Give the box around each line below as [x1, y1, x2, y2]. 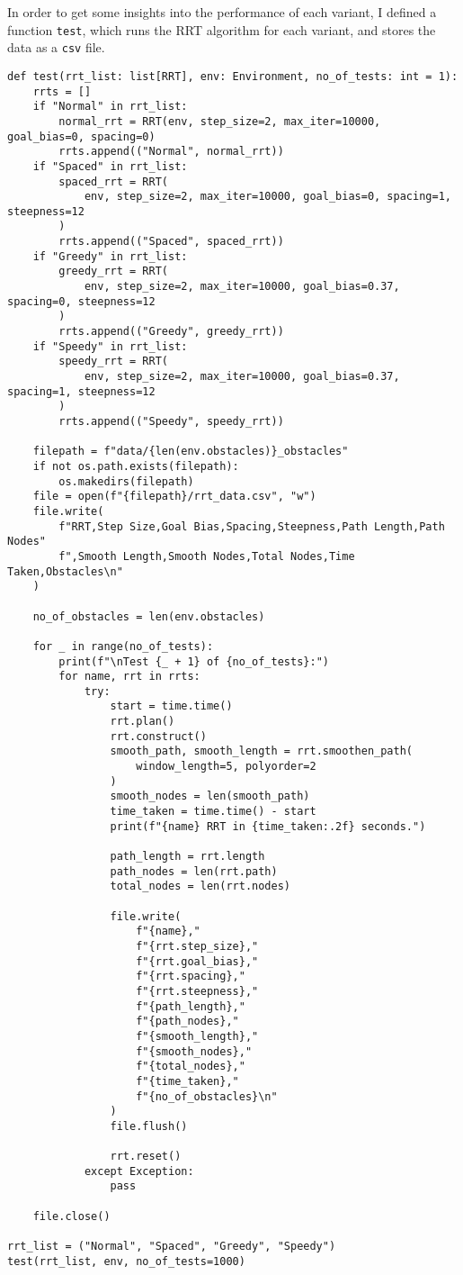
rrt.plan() [110, 715, 175, 728]
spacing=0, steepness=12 [7, 294, 156, 308]
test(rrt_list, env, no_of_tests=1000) [7, 1254, 245, 1268]
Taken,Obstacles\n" [7, 565, 123, 578]
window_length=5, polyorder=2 [136, 760, 316, 773]
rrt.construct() [110, 729, 207, 743]
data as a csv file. [7, 38, 105, 57]
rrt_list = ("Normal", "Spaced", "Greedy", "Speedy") [7, 1240, 336, 1253]
